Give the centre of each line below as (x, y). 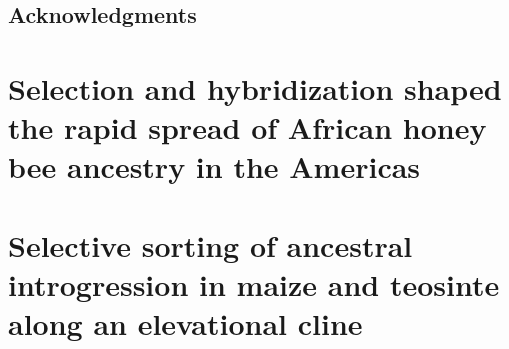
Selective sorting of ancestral (210, 244)
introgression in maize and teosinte (254, 283)
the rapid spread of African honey (247, 127)
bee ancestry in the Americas (214, 166)
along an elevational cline (185, 323)
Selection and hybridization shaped (255, 87)
